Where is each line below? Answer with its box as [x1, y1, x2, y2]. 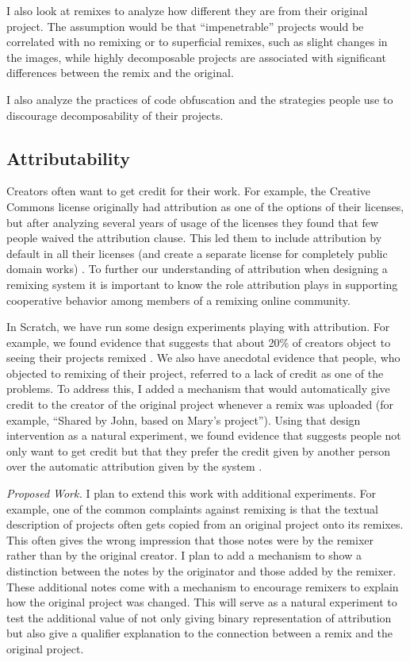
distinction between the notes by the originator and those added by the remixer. [6, 563, 397, 579]
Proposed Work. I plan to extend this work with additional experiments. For [6, 485, 377, 502]
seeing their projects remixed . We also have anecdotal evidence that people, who [6, 349, 400, 366]
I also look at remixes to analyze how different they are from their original [6, 2, 368, 18]
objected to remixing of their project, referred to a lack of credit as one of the [6, 364, 384, 381]
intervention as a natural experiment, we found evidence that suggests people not [6, 427, 401, 444]
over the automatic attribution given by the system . [6, 458, 262, 475]
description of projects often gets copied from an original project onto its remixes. [6, 516, 404, 533]
